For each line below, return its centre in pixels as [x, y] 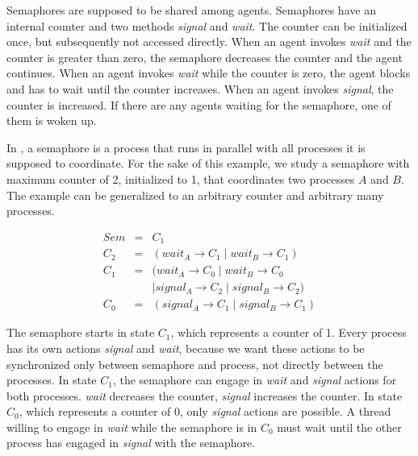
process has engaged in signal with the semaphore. [131, 443]
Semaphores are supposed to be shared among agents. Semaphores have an [191, 10]
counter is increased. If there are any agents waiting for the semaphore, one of [199, 104]
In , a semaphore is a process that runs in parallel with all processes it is [186, 147]
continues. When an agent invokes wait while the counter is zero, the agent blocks [209, 73]
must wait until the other [339, 427]
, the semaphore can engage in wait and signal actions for [255, 380]
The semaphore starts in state [81, 332]
